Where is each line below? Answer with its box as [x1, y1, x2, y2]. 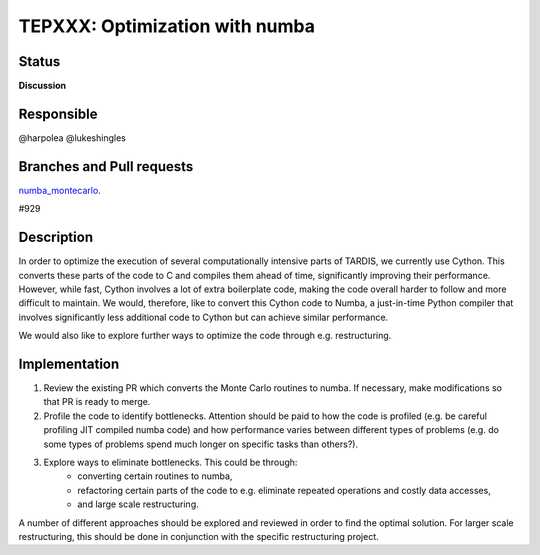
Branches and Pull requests [18, 158, 194, 175]
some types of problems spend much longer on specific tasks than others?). [43, 438, 359, 450]
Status [18, 53, 61, 70]
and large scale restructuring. [77, 498, 199, 510]
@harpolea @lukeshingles [18, 131, 127, 144]
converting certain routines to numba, [77, 470, 233, 482]
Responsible [18, 105, 98, 122]
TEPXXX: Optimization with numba [18, 15, 315, 37]
